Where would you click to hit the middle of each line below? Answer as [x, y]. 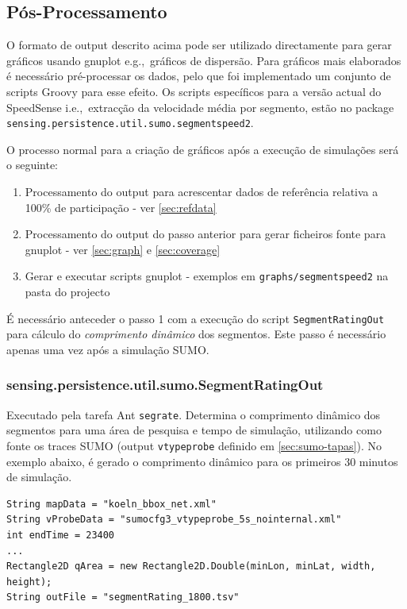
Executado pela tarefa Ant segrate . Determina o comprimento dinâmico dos [194, 414]
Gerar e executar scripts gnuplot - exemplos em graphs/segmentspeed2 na [207, 276]
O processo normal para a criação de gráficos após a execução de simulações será [203, 149]
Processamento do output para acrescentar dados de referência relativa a [202, 192]
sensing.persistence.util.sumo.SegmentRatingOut [165, 385]
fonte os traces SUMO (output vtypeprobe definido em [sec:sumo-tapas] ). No [194, 445]
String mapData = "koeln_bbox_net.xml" [111, 504]
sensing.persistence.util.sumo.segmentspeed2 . [130, 123]
